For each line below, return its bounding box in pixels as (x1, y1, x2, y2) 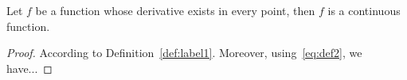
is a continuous (327, 2, 401, 18)
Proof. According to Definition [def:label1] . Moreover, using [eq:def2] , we (6, 44, 362, 61)
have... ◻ (6, 59, 53, 76)
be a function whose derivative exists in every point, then (35, 2, 315, 18)
